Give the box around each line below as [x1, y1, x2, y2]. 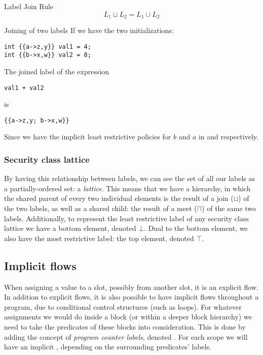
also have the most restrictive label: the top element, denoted [4, 232, 194, 243]
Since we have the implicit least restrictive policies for [4, 131, 171, 142]
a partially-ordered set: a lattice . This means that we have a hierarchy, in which [4, 183, 251, 193]
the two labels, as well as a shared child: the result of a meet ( [4, 203, 197, 214]
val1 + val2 [4, 84, 44, 92]
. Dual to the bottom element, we [144, 223, 248, 233]
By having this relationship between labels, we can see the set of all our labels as [4, 173, 255, 184]
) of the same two [202, 203, 256, 214]
